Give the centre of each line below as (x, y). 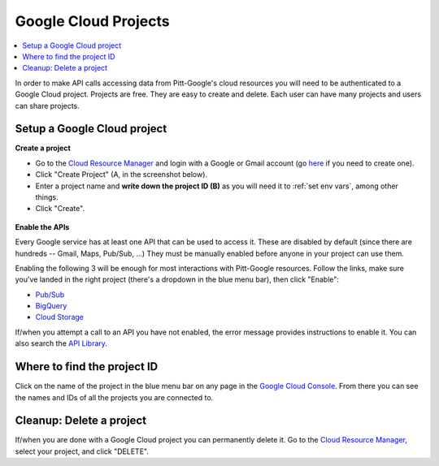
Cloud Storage (60, 317)
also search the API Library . (61, 343)
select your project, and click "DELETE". (82, 451)
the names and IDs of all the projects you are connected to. (114, 397)
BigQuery (51, 306)
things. (47, 197)
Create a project (43, 148)
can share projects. (48, 106)
